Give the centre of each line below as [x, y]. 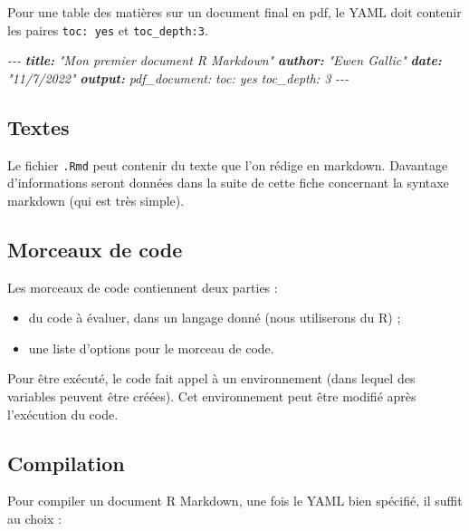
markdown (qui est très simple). [96, 200]
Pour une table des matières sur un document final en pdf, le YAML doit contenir [234, 12]
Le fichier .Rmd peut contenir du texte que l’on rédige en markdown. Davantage [228, 164]
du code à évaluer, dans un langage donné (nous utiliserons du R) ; [215, 318]
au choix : [34, 519]
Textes [38, 126]
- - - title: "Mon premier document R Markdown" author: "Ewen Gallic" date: [225, 60]
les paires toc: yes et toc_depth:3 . [108, 29]
